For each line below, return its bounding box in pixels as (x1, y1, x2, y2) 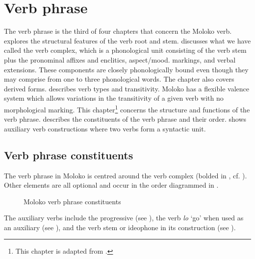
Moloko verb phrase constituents (24, 196, 121, 206)
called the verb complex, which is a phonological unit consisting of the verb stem (4, 45, 247, 55)
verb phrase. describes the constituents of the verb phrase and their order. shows (4, 114, 247, 124)
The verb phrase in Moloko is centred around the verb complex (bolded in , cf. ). (4, 170, 247, 180)
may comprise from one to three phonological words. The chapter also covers (4, 74, 234, 84)
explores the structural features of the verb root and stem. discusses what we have (4, 35, 251, 45)
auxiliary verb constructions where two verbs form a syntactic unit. (4, 123, 206, 133)
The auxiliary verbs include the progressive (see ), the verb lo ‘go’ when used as (4, 213, 244, 223)
